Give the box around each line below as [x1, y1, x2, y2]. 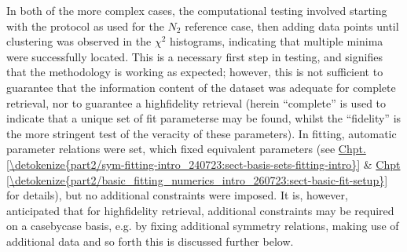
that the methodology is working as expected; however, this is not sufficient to [6, 64, 383, 80]
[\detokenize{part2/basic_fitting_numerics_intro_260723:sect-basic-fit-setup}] [6, 171, 388, 188]
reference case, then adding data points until [185, 17, 399, 34]
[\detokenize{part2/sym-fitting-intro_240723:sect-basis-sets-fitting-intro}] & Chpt [6, 155, 401, 172]
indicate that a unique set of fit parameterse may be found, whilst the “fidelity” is [6, 110, 401, 126]
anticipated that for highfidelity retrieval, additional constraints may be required [6, 202, 394, 218]
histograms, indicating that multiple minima [170, 33, 383, 49]
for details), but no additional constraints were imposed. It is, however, [6, 187, 348, 203]
